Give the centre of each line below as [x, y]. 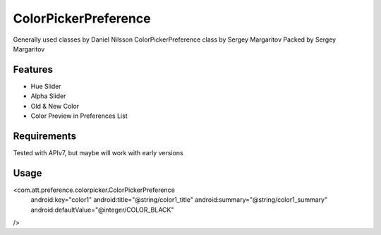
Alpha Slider [48, 96]
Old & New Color [55, 106]
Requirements [45, 136]
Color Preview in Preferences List [79, 116]
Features [33, 70]
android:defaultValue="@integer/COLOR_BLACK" [102, 210]
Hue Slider [46, 86]
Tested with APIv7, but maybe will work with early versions [98, 152]
